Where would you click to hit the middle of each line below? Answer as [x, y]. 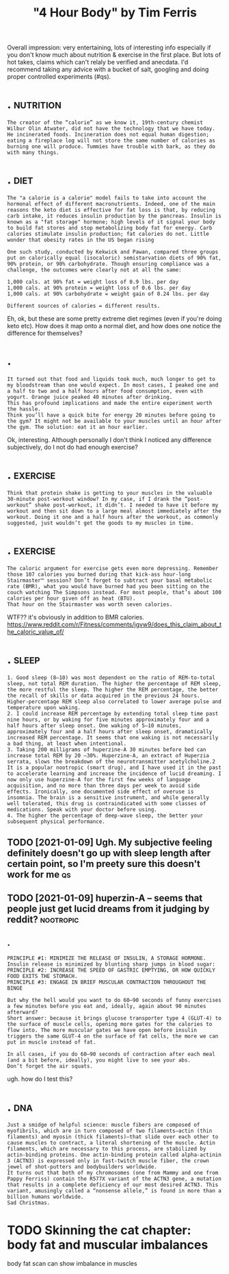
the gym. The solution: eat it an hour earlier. [78, 427]
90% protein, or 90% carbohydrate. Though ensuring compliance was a [108, 264]
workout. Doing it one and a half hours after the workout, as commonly [113, 517]
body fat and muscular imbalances [108, 1245]
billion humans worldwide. [45, 1197]
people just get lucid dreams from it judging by [108, 908]
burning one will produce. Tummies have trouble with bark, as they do [111, 147]
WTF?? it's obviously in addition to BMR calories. [76, 617]
